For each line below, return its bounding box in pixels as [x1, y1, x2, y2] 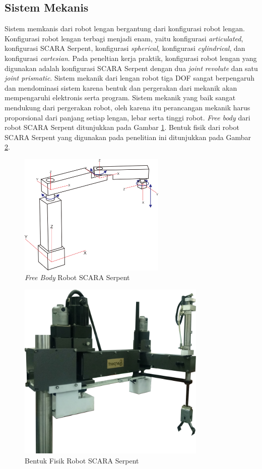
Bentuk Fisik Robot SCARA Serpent [25, 455, 139, 465]
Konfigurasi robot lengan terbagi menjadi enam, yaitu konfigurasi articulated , [5, 33, 243, 43]
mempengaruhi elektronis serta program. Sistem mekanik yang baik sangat [5, 92, 236, 103]
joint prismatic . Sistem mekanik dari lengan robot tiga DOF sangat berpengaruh [5, 73, 254, 83]
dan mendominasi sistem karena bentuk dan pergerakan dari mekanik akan [5, 82, 237, 93]
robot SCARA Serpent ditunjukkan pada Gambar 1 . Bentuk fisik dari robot [5, 122, 239, 132]
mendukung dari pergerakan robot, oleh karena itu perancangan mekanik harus [5, 102, 250, 112]
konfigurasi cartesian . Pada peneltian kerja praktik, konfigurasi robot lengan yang [5, 52, 257, 63]
